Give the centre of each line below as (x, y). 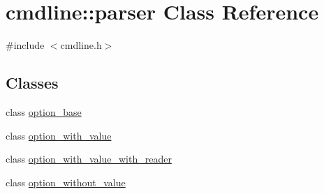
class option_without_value (66, 182)
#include (25, 45)
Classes (32, 83)
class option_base (44, 111)
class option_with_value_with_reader (89, 159)
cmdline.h (81, 45)
